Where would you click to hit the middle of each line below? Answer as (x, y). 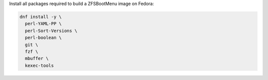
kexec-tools (39, 65)
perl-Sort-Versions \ (51, 31)
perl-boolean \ (43, 38)
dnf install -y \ (41, 17)
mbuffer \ (37, 59)
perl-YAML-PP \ (43, 24)
